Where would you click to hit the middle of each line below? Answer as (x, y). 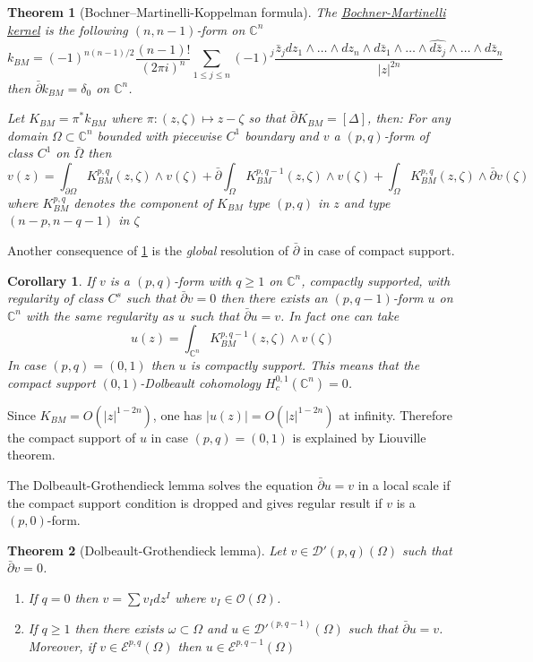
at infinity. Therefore (396, 414)
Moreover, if (62, 645)
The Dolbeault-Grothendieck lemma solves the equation (160, 484)
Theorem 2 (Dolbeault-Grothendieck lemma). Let (147, 550)
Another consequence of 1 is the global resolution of (148, 249)
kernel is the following (68, 29)
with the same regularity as (100, 315)
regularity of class (56, 298)
